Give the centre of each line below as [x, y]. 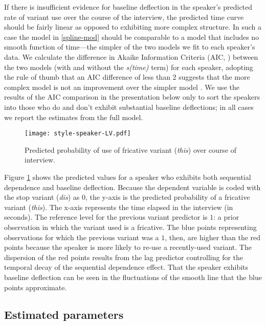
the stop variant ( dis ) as [42, 197]
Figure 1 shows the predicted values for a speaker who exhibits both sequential [128, 177]
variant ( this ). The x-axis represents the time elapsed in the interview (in [119, 207]
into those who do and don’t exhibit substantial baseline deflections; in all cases [129, 107]
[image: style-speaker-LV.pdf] [78, 134]
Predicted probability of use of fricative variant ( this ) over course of [131, 149]
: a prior [226, 217]
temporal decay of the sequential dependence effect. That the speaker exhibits [126, 267]
